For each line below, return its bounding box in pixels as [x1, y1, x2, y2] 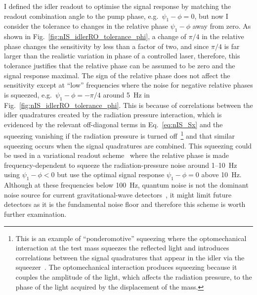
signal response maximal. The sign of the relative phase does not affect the [4, 70, 230, 80]
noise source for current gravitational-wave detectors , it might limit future [4, 189, 232, 199]
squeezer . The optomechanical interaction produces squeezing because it [15, 262, 237, 272]
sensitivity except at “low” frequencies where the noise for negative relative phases [4, 80, 253, 90]
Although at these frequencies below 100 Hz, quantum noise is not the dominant [4, 180, 249, 190]
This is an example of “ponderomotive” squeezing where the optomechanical [15, 233, 247, 243]
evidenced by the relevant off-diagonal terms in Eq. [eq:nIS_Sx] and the [4, 119, 223, 129]
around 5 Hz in [103, 89, 150, 99]
